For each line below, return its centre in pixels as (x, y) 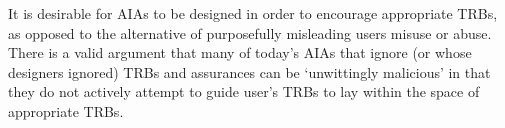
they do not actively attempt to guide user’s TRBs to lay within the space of (244, 91)
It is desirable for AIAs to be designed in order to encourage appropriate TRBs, (253, 13)
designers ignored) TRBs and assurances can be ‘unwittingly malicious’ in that (249, 71)
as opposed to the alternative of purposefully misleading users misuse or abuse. (250, 32)
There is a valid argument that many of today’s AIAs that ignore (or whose (240, 52)
